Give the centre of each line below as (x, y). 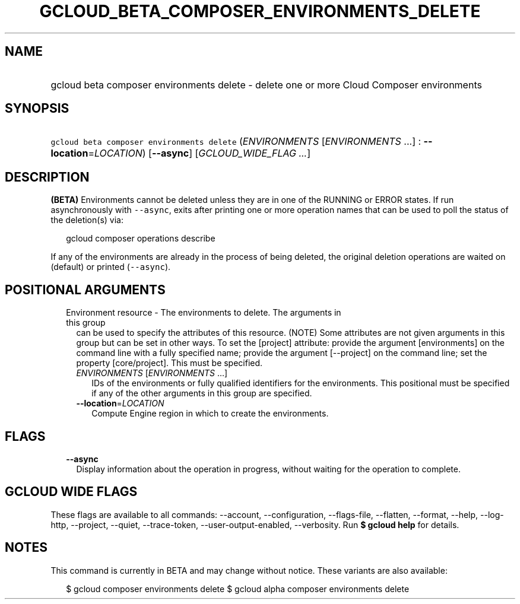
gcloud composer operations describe (141, 239)
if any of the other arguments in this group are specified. (202, 393)
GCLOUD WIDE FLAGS (71, 492)
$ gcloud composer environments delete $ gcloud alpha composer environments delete (238, 589)
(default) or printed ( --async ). (111, 267)
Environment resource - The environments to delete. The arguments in (204, 313)
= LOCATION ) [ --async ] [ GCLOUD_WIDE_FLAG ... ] (199, 153)
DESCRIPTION (47, 177)
